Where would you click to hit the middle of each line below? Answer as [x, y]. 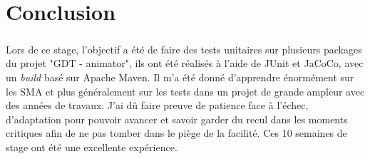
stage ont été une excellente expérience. [92, 147]
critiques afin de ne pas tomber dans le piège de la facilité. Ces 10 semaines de [176, 133]
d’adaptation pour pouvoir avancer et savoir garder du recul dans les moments [177, 119]
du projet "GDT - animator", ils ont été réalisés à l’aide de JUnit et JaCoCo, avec [185, 63]
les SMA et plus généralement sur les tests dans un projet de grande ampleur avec [185, 91]
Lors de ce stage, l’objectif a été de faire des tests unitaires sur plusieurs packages [184, 49]
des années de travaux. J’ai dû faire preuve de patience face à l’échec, [157, 105]
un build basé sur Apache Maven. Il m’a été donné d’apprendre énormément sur [180, 77]
